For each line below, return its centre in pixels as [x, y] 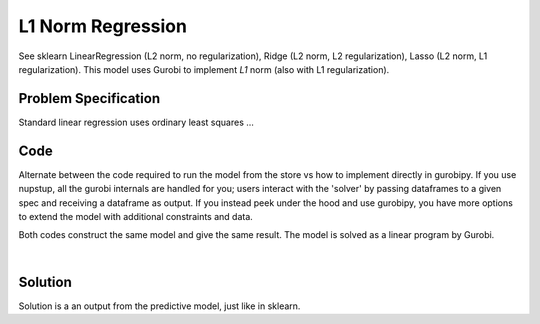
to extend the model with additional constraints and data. [136, 216]
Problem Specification [89, 98]
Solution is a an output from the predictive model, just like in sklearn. [159, 306]
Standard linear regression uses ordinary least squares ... [136, 122]
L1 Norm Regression [102, 26]
